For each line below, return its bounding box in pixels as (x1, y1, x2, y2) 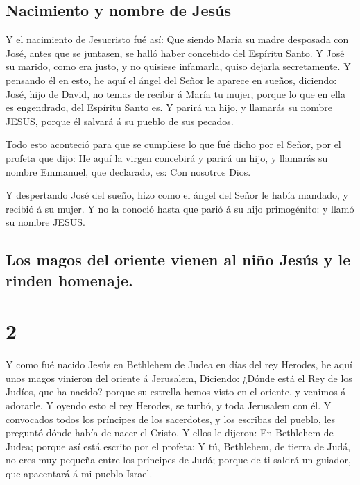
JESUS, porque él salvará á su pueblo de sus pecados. (6, 113, 234, 128)
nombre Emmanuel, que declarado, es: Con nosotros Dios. (6, 164, 251, 179)
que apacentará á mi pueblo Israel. (6, 466, 153, 480)
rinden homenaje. (6, 269, 133, 290)
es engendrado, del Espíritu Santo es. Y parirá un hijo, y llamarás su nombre (6, 100, 333, 115)
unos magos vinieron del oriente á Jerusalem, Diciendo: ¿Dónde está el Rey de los (6, 370, 352, 385)
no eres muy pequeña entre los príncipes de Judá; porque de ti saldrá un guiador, (6, 452, 351, 467)
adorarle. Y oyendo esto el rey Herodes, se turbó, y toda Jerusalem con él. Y (6, 398, 332, 412)
